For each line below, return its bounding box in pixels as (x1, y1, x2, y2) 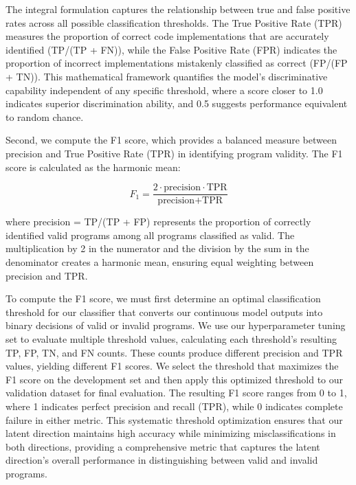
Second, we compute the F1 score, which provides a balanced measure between (5, 133, 337, 147)
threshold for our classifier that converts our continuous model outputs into (5, 304, 323, 319)
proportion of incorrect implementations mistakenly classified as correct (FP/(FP (5, 56, 348, 70)
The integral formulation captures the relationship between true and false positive (5, 2, 351, 16)
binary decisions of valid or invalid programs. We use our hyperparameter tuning (5, 318, 346, 332)
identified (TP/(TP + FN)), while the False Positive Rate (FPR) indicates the (5, 42, 337, 56)
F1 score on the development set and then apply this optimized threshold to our (5, 372, 344, 386)
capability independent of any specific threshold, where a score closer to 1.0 (5, 82, 323, 97)
